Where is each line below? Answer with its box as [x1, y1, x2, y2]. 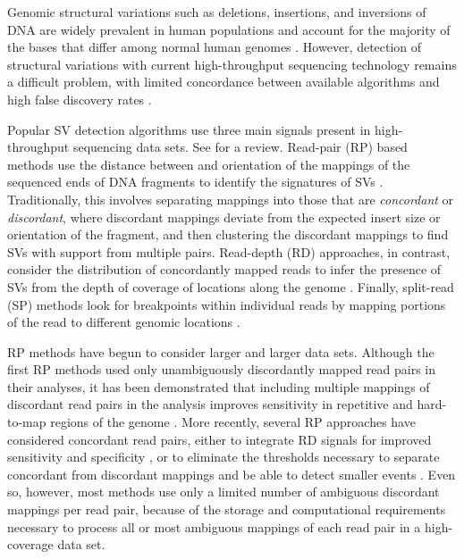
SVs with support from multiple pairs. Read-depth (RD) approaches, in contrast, [7, 242, 451, 261]
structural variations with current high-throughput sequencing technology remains [7, 54, 457, 73]
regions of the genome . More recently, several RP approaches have [50, 413, 416, 431]
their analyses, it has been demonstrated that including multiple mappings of [7, 377, 430, 396]
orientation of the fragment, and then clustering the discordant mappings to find [7, 225, 449, 244]
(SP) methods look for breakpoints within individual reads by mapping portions [7, 295, 446, 313]
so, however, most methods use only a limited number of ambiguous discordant [7, 482, 440, 501]
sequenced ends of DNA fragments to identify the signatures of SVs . [7, 172, 384, 191]
